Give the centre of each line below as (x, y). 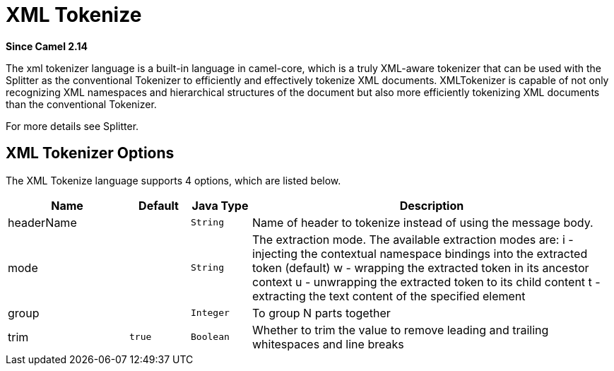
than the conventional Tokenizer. (81, 104)
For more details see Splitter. (72, 126)
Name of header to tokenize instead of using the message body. (423, 222)
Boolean (210, 337)
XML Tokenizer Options (90, 153)
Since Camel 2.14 (47, 46)
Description (432, 205)
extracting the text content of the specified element (389, 296)
